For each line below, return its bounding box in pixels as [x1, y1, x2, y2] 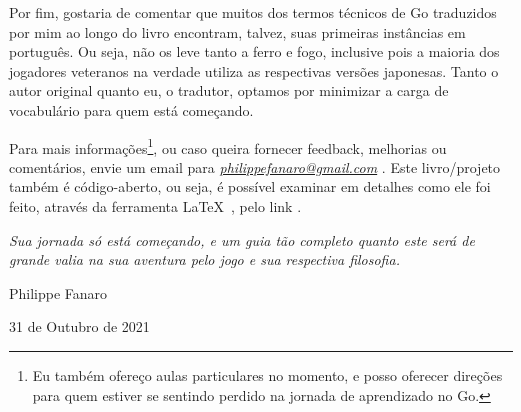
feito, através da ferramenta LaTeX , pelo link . [9, 196, 302, 216]
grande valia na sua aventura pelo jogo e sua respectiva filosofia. [9, 249, 400, 270]
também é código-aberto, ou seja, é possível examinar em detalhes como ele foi [9, 176, 491, 197]
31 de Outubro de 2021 [9, 316, 150, 337]
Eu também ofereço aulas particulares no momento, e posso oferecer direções [32, 364, 503, 385]
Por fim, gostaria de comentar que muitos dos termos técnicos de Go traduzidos [9, 2, 497, 22]
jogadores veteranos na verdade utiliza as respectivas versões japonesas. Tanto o [9, 60, 499, 81]
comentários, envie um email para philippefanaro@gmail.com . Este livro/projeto [9, 156, 501, 177]
